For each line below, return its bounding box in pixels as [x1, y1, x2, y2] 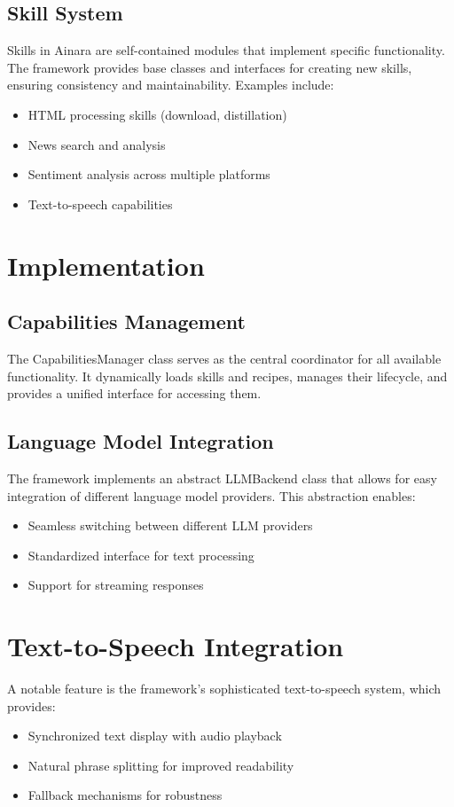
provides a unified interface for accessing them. [7, 384, 262, 403]
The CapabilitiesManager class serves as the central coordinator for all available [7, 349, 442, 367]
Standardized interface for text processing [27, 545, 254, 564]
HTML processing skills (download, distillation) [27, 105, 287, 123]
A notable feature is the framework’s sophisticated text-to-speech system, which [7, 679, 442, 698]
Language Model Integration [7, 427, 274, 455]
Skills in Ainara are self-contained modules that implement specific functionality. [7, 41, 445, 59]
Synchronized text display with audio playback [27, 726, 282, 745]
